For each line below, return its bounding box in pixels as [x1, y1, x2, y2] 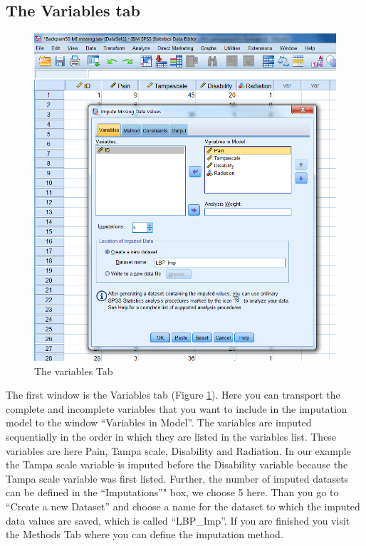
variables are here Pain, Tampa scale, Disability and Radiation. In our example [6, 443, 351, 458]
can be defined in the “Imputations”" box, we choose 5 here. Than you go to [6, 485, 339, 500]
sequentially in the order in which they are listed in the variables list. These [6, 429, 337, 443]
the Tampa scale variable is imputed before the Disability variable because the [6, 457, 348, 472]
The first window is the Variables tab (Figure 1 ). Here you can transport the [6, 387, 340, 402]
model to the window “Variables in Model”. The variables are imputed [6, 415, 312, 430]
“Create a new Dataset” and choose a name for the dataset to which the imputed [6, 498, 360, 513]
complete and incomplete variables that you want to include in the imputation [6, 401, 347, 416]
